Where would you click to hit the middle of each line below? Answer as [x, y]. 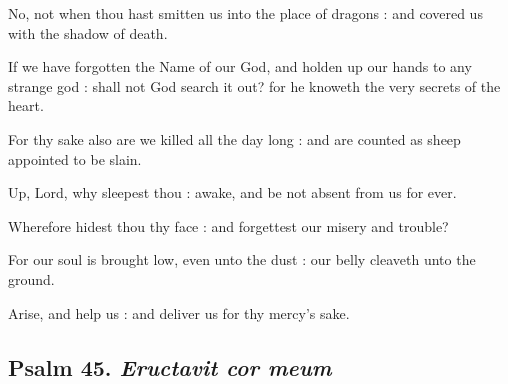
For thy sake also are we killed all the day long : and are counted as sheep [234, 138]
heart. [26, 105]
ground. [31, 278]
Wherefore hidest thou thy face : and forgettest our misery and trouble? [228, 225]
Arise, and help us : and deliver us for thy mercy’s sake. [179, 312]
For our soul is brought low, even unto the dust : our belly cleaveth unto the [242, 259]
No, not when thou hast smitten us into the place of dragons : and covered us [245, 13]
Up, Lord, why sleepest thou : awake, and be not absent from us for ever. [232, 192]
